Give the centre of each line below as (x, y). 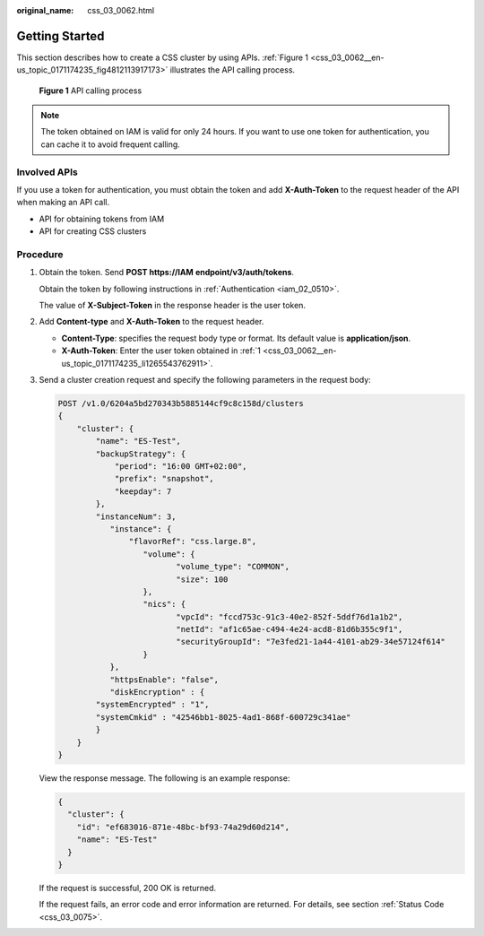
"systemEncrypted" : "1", (152, 705)
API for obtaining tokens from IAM (102, 219)
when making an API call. (63, 203)
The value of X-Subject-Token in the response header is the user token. (173, 306)
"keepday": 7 (143, 491)
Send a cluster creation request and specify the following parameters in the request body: (205, 380)
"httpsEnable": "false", (164, 680)
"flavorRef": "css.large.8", (193, 542)
